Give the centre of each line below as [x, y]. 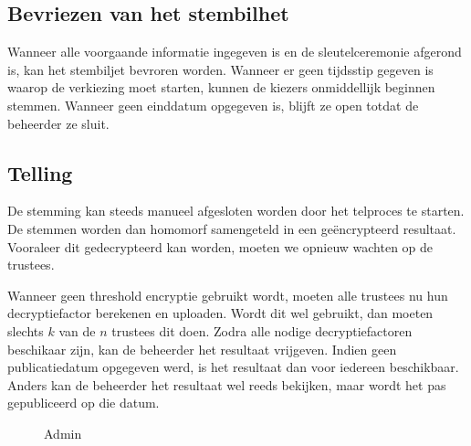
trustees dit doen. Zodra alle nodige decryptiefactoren [262, 330]
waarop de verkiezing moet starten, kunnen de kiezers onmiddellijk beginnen [221, 87]
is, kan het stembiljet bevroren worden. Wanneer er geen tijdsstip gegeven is [220, 69]
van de [77, 330]
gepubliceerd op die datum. [84, 403]
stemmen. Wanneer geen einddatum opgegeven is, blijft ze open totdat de [213, 105]
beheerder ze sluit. [58, 123]
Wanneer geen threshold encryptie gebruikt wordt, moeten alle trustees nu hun [228, 295]
